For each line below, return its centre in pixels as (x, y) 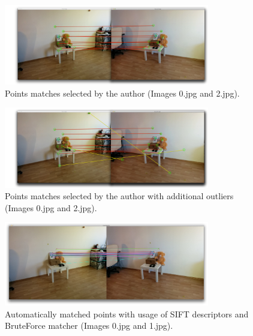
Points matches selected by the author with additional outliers (119, 196)
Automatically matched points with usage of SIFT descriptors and (127, 313)
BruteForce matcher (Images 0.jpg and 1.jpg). (89, 325)
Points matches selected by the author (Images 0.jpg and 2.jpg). (122, 93)
